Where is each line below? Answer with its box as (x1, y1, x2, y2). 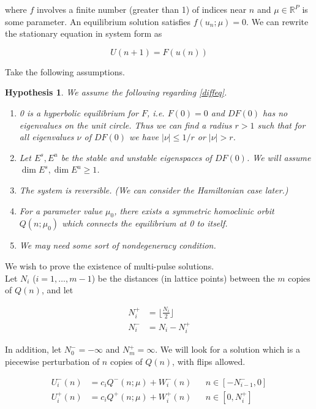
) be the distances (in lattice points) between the (91, 271, 275, 284)
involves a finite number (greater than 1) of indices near (37, 3, 247, 15)
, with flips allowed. (172, 355, 246, 367)
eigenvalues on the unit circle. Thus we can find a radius (19, 118, 232, 131)
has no (263, 106, 288, 119)
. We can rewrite (246, 15, 309, 28)
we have (129, 130, 159, 143)
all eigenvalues (19, 130, 74, 143)
